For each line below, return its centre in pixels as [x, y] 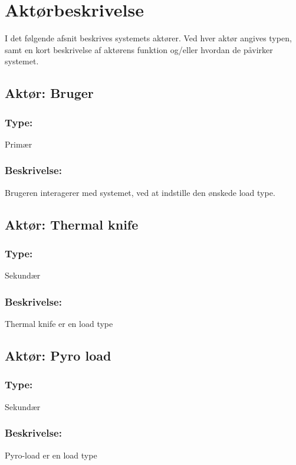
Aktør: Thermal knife [72, 224]
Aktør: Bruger [49, 93]
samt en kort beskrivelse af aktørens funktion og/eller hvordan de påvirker [139, 49]
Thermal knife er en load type [59, 324]
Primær [19, 144]
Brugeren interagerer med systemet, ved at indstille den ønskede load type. [140, 192]
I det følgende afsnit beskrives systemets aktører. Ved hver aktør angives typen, [148, 38]
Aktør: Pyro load [58, 356]
